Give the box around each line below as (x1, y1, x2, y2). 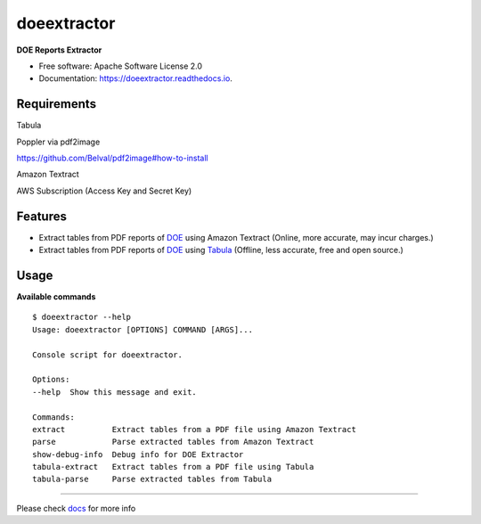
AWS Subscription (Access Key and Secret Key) (16, 185, 192, 196)
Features (16, 209, 67, 224)
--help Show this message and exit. (32, 387, 198, 397)
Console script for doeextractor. (32, 349, 183, 360)
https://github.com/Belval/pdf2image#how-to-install (16, 152, 208, 164)
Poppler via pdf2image (16, 136, 101, 147)
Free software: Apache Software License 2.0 (38, 61, 203, 71)
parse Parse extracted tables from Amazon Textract (32, 437, 314, 447)
